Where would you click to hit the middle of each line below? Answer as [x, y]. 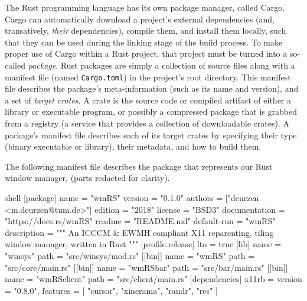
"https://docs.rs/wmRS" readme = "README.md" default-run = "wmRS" [140, 221]
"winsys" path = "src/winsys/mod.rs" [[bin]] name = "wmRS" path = [130, 255]
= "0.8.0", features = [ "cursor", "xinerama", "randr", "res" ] [111, 290]
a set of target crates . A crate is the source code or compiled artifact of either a [148, 100]
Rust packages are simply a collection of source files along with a [178, 65]
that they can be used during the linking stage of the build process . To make [144, 42]
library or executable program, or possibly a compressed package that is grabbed [151, 111]
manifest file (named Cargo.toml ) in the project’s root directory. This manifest [148, 77]
